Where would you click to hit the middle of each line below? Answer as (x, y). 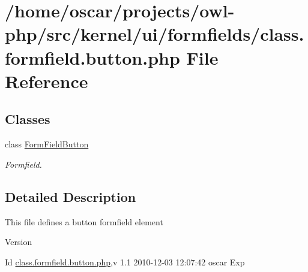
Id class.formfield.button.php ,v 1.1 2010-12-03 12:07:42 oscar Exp (125, 262)
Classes (28, 119)
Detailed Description (71, 196)
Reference (47, 81)
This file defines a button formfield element (84, 221)
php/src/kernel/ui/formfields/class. (155, 34)
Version (19, 242)
